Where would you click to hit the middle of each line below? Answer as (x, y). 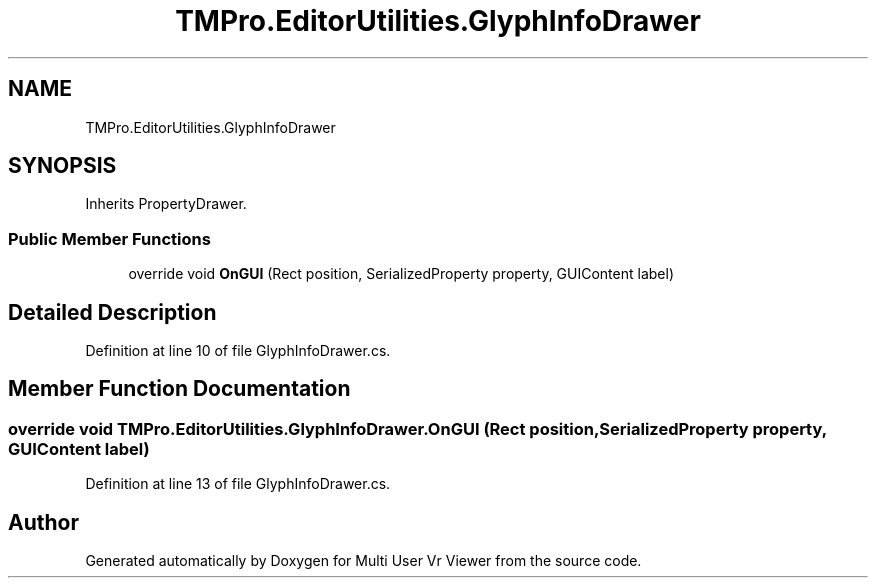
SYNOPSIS (62, 166)
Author (43, 522)
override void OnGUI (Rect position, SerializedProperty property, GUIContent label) (401, 274)
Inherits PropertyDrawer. (166, 204)
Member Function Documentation (179, 389)
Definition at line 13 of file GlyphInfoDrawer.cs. (238, 484)
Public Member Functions (109, 238)
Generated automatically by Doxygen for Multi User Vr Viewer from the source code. (363, 561)
